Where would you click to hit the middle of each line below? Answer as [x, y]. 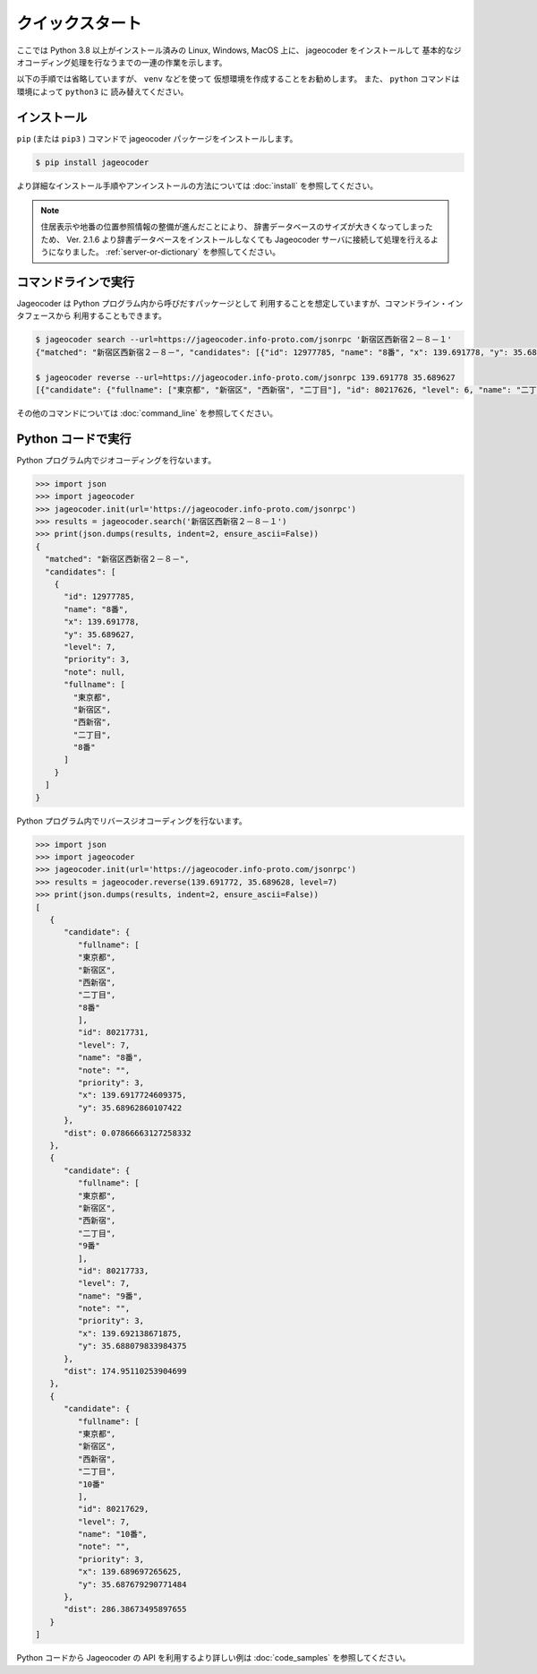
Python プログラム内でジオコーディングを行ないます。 [116, 460]
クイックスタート [79, 23]
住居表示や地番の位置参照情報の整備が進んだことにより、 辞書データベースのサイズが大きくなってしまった [237, 227]
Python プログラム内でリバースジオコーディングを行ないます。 [132, 821]
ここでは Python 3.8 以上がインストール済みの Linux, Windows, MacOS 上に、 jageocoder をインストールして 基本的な [235, 50]
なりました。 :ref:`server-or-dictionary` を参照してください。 [168, 252]
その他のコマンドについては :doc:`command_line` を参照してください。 [147, 413]
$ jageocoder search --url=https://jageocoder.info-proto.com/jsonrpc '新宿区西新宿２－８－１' [243, 340]
